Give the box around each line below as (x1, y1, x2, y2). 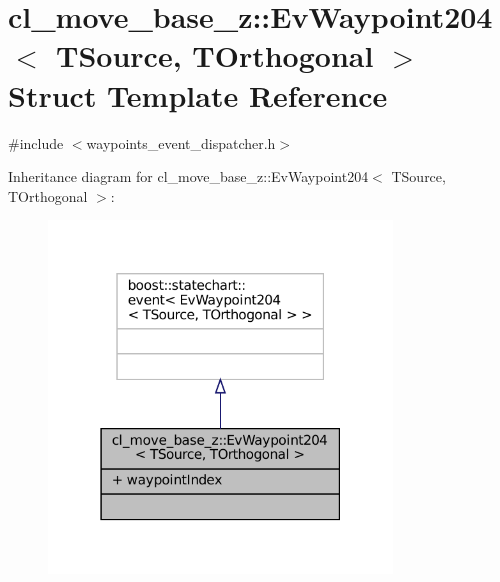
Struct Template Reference (8, 74, 388, 115)
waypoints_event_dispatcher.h (86, 132, 276, 153)
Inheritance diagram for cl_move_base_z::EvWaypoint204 (8, 166, 369, 187)
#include (8, 132, 64, 153)
